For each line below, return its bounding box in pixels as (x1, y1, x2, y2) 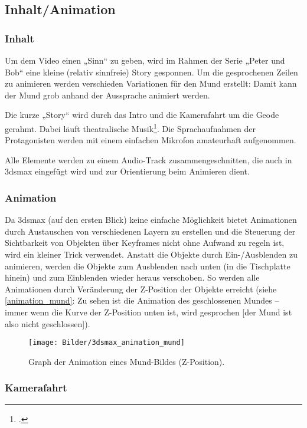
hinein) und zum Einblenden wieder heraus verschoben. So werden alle (5, 271, 260, 284)
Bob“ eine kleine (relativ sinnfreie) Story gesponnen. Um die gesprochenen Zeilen (5, 65, 298, 78)
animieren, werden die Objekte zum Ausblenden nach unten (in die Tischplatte (5, 259, 290, 272)
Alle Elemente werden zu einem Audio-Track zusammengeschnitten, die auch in (5, 153, 292, 166)
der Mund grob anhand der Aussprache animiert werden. (5, 88, 210, 101)
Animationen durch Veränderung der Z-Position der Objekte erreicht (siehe (5, 282, 277, 295)
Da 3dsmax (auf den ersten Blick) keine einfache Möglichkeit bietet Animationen (5, 213, 297, 226)
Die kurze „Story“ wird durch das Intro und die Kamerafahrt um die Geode (5, 108, 279, 121)
